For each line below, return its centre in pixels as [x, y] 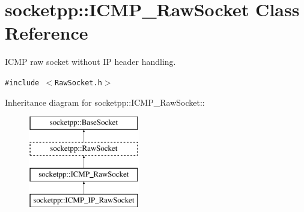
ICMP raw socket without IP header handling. [90, 62]
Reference [47, 33]
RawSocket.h [78, 83]
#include [22, 83]
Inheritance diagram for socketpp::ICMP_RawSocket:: [105, 102]
